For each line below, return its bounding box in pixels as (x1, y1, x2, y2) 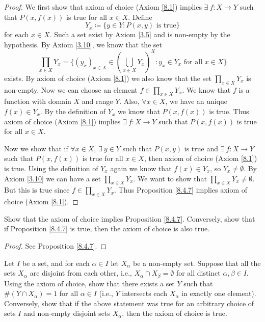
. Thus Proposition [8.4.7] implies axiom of (114, 184, 248, 195)
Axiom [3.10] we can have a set (4, 173, 101, 183)
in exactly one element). (181, 288, 256, 299)
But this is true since (4, 184, 70, 195)
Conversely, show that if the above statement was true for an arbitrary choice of (4, 298, 254, 308)
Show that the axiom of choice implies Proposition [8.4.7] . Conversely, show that (4, 213, 255, 224)
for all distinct (176, 267, 221, 278)
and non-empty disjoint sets (23, 308, 110, 318)
